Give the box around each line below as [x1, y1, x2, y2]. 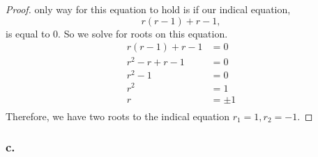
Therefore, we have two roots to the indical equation [6, 108, 230, 123]
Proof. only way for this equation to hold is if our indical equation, [6, 2, 291, 16]
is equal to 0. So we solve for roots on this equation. [6, 26, 228, 40]
